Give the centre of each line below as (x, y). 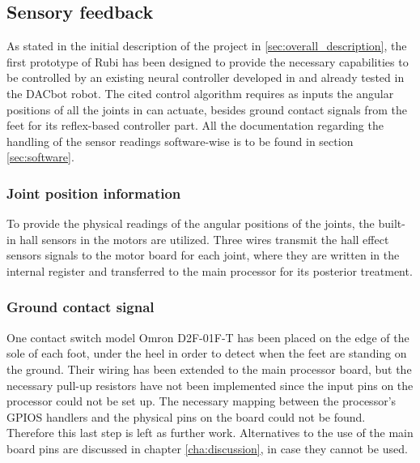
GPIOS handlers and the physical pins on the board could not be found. (186, 416)
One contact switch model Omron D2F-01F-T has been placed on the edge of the (208, 337)
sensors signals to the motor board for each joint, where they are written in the (203, 255)
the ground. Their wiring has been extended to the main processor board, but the (209, 369)
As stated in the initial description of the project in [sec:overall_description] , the (207, 46)
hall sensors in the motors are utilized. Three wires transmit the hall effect (204, 239)
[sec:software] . (40, 157)
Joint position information (94, 193)
